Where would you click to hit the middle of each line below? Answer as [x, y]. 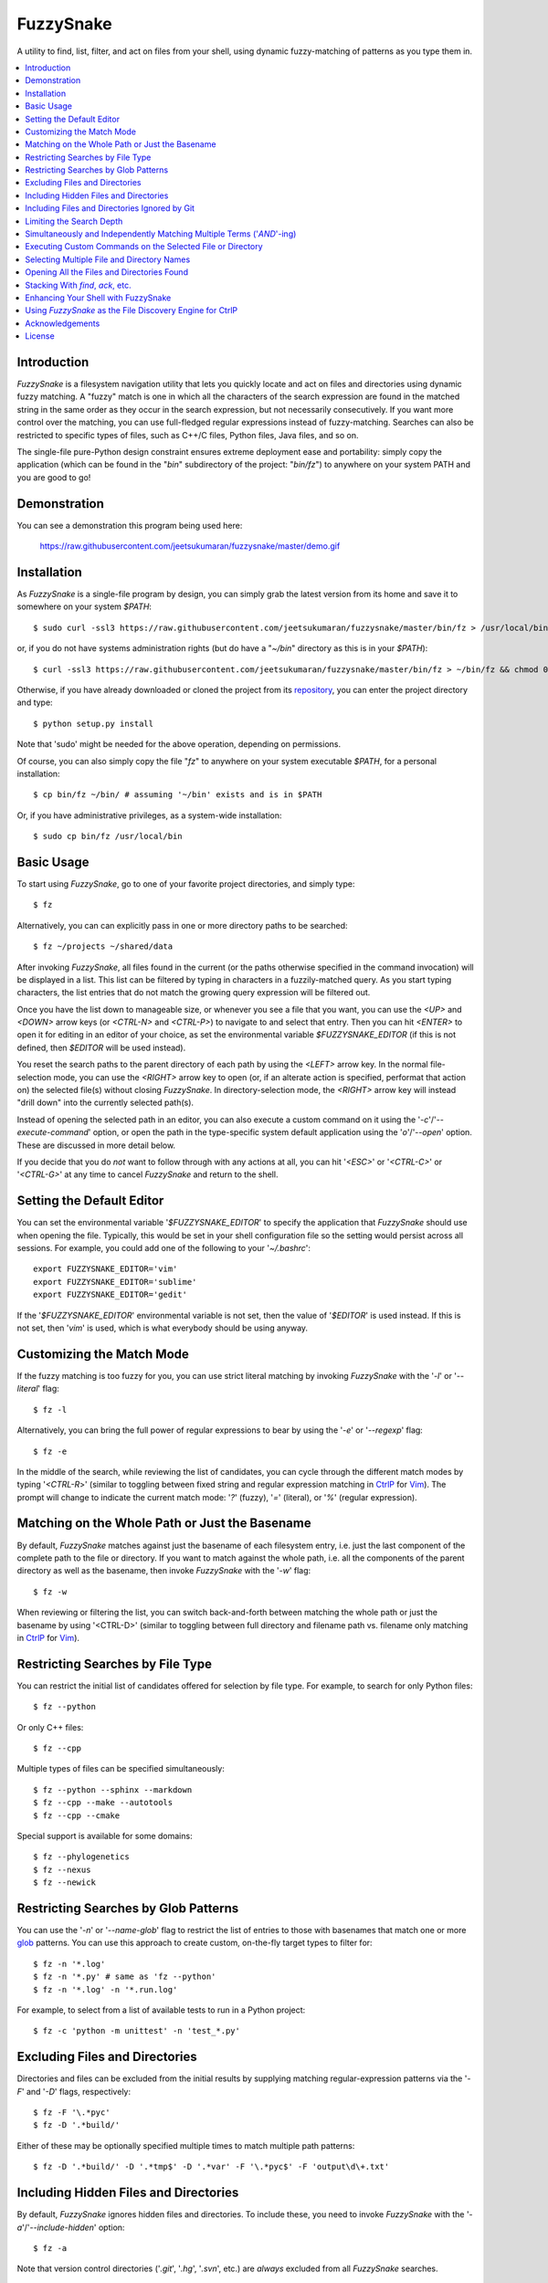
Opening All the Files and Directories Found [107, 272]
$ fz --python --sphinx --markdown [113, 1789]
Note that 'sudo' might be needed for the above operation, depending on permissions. [179, 744]
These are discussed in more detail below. [96, 1145]
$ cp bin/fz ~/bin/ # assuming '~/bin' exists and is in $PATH [178, 795]
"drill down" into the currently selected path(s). [105, 1103]
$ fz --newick [64, 1883]
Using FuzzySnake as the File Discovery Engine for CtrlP [132, 310]
